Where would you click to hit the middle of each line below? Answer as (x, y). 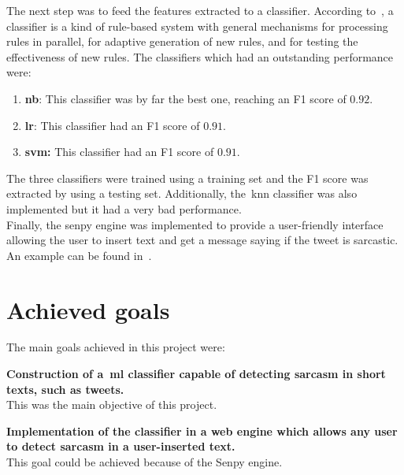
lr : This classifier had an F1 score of (112, 125)
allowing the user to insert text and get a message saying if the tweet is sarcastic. (202, 240)
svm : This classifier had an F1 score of (119, 152)
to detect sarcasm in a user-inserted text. (121, 446)
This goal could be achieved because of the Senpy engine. (145, 462)
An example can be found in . (79, 255)
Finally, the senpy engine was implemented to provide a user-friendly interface (195, 224)
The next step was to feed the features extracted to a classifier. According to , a (200, 10)
